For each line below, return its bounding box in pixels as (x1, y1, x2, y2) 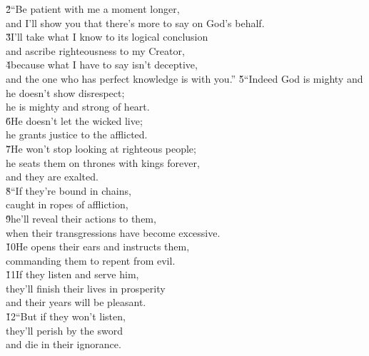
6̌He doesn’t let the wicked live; (6, 113, 143, 128)
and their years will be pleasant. (6, 295, 146, 310)
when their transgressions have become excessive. (6, 225, 221, 240)
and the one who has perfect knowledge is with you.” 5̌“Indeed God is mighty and (6, 71, 363, 86)
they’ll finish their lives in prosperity (6, 280, 166, 295)
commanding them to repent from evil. (6, 253, 176, 268)
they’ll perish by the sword (6, 322, 123, 337)
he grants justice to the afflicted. (6, 127, 148, 142)
